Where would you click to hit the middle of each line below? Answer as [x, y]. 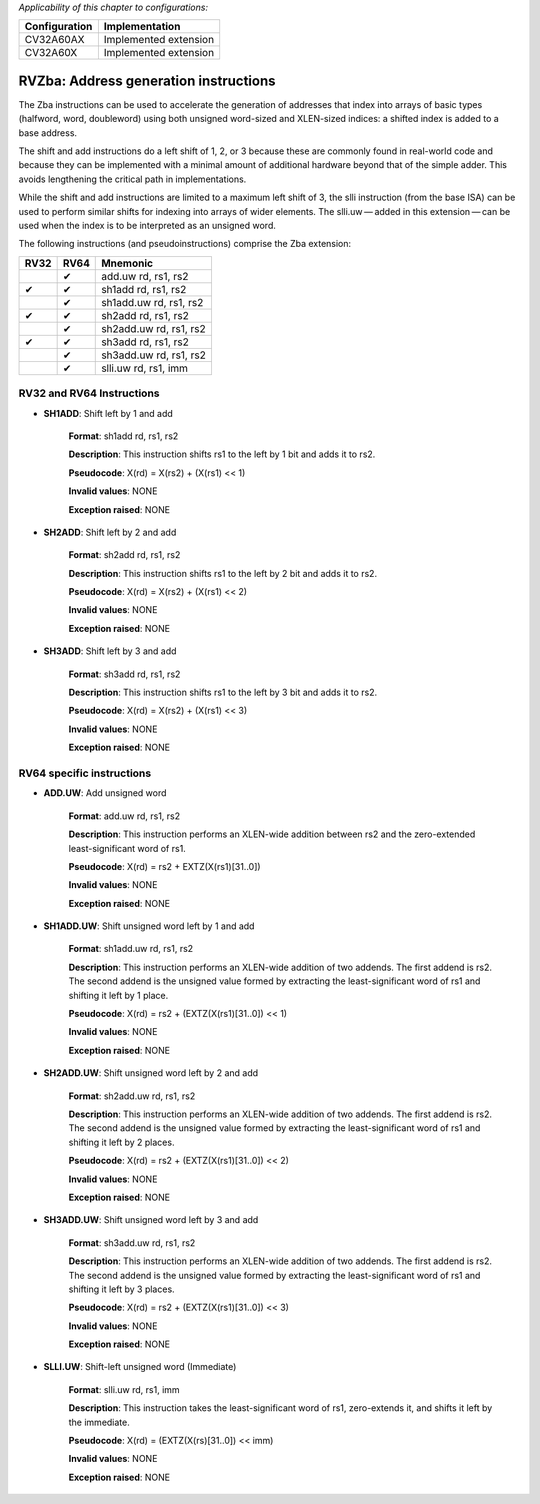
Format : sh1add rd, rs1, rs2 [123, 436]
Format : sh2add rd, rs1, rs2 [124, 555]
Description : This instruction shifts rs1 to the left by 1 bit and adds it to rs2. [222, 454]
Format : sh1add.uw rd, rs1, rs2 [131, 949]
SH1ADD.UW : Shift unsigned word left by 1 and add [149, 926]
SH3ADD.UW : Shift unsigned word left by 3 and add [151, 1220]
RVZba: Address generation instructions [147, 80]
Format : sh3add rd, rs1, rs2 [124, 674]
